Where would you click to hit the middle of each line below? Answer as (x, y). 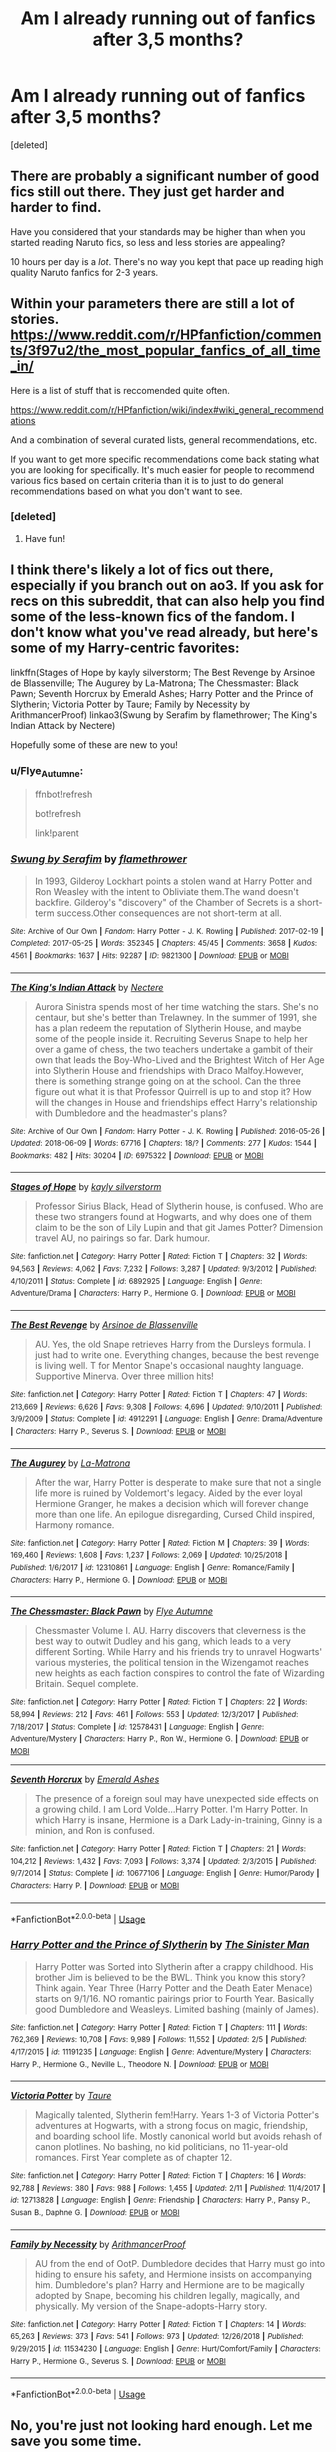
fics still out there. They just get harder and (147, 192)
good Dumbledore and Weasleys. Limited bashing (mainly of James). (177, 2009)
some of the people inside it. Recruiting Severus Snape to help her (171, 1038)
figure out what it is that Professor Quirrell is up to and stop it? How (173, 1091)
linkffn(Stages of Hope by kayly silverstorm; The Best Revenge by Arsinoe (163, 672)
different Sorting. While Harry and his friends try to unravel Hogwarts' (178, 1652)
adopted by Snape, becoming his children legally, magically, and (167, 2295)
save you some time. (76, 2441)
